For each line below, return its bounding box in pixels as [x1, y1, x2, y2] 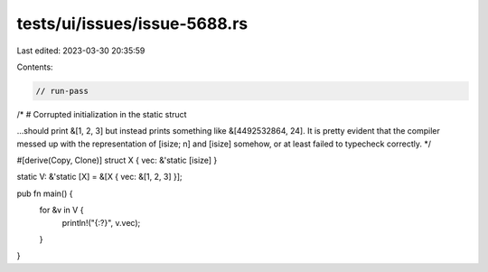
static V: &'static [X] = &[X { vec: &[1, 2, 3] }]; [16, 172, 183, 183]
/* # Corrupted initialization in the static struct [16, 108, 187, 119]
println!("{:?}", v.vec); [61, 217, 141, 228]
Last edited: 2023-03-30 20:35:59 [16, 45, 145, 56]
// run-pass [35, 86, 89, 96]
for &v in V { [39, 204, 84, 216]
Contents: [16, 61, 53, 72]
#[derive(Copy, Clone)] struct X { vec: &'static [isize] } [16, 155, 218, 166]
